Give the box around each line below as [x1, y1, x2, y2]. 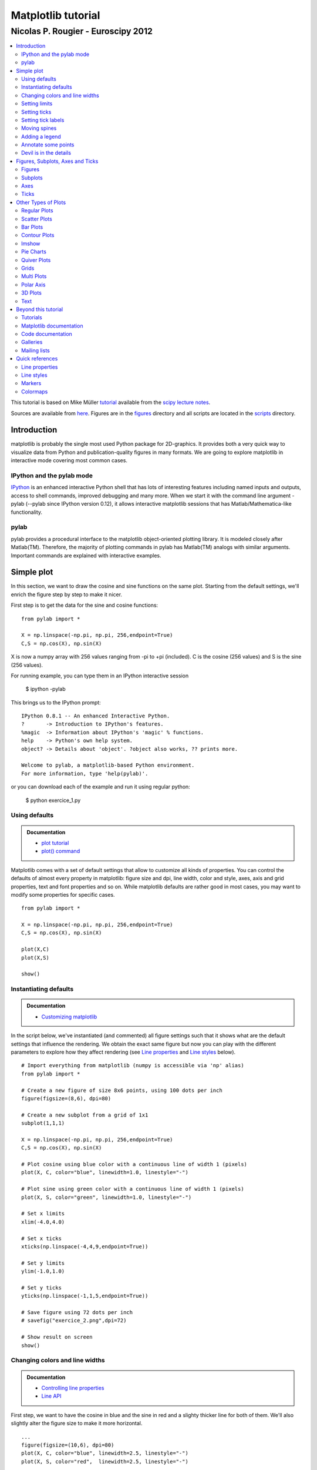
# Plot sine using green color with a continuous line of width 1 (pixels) [21, 1185, 244, 1192]
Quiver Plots [21, 256, 51, 263]
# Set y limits [21, 1259, 65, 1267]
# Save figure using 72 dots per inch [21, 1309, 133, 1316]
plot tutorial [41, 839, 69, 846]
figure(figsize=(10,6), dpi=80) [21, 1441, 114, 1448]
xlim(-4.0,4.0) [21, 1218, 65, 1225]
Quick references [16, 355, 58, 362]
